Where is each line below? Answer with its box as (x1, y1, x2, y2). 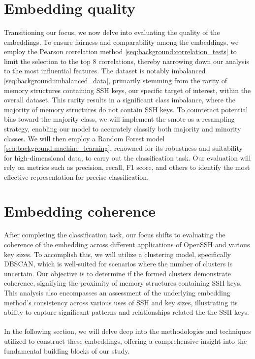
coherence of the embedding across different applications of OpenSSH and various (4, 239, 250, 250)
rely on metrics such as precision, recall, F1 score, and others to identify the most (4, 162, 250, 172)
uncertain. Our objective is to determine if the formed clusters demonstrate (4, 268, 231, 278)
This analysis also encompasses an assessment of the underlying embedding (4, 288, 230, 297)
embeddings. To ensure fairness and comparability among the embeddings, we (4, 36, 239, 47)
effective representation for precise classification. (4, 171, 149, 182)
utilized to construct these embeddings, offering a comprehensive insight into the (4, 335, 247, 346)
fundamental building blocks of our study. (4, 345, 130, 356)
